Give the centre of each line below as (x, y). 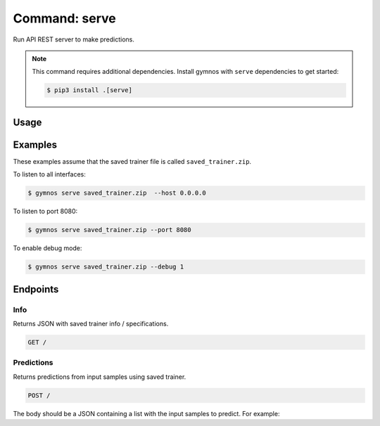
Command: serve (64, 18)
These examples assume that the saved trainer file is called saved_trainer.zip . (132, 161)
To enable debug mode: (47, 248)
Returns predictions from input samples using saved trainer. (100, 377)
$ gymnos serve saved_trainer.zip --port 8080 (109, 230)
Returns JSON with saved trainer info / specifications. (91, 323)
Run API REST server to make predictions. (74, 39)
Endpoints (36, 289)
